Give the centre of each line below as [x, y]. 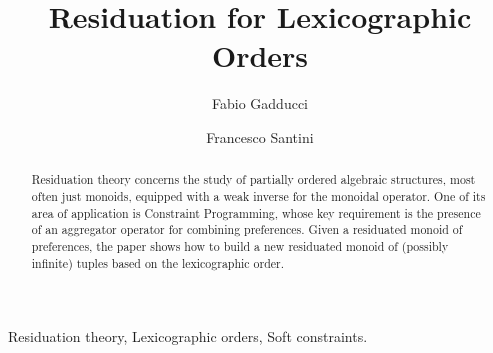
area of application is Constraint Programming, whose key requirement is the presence [256, 212]
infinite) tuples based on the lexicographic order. [158, 262]
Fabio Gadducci [260, 103]
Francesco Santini [260, 136]
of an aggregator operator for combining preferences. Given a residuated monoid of [247, 229]
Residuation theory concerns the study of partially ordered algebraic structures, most [253, 179]
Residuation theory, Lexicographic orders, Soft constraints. [188, 336]
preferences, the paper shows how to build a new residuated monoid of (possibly [240, 245]
